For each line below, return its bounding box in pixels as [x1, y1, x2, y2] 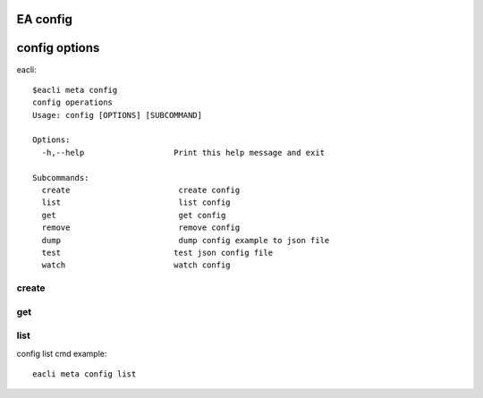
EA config [16, 12, 73, 27]
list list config [41, 198, 232, 207]
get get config [41, 210, 226, 220]
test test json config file [41, 248, 273, 258]
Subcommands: [32, 173, 89, 182]
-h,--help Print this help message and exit [41, 148, 326, 157]
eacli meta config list [32, 369, 137, 379]
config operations [32, 97, 114, 107]
